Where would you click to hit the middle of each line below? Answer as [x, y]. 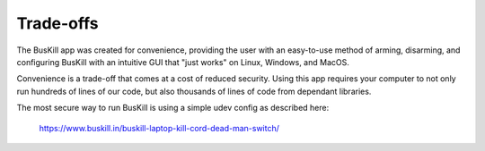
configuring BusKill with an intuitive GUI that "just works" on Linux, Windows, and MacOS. [183, 62]
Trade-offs [57, 23]
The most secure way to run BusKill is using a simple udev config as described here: [173, 108]
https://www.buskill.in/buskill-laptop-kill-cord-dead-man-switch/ [159, 128]
